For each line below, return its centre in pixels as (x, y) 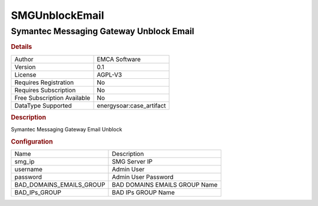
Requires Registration (44, 82)
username (29, 170)
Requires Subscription (45, 90)
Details (21, 47)
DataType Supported (43, 105)
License (25, 75)
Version (25, 67)
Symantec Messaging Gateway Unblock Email (102, 31)
